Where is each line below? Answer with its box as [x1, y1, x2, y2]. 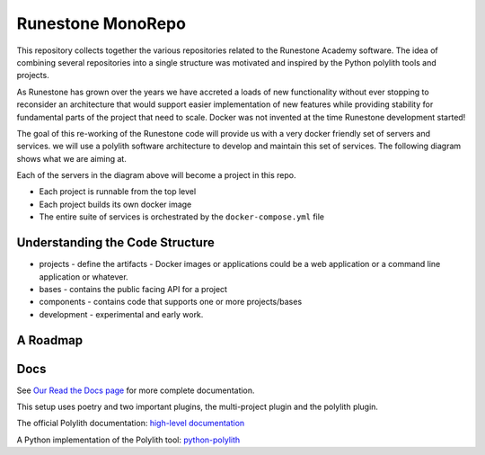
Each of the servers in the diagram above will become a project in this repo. [16, 170, 296, 181]
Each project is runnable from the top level [39, 186, 197, 197]
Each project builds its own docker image [39, 199, 192, 210]
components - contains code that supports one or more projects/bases [39, 297, 303, 308]
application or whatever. [39, 271, 129, 282]
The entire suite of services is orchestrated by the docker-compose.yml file [39, 211, 325, 222]
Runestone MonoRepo [16, 13, 186, 33]
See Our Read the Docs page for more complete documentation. [16, 385, 255, 396]
